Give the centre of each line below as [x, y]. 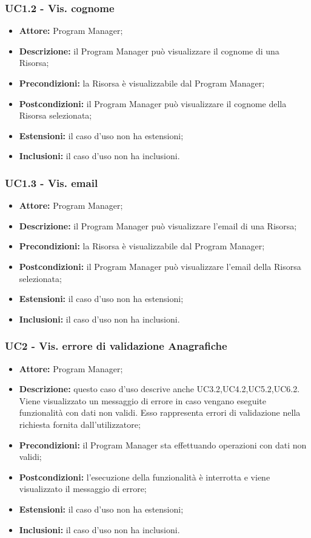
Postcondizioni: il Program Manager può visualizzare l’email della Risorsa [160, 266]
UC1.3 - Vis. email [52, 182]
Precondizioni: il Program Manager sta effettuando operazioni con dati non [163, 445]
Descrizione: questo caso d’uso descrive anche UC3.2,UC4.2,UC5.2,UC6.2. [159, 389]
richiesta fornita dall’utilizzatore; [80, 424]
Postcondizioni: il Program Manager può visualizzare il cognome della [153, 103]
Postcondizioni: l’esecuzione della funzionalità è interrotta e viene [145, 477]
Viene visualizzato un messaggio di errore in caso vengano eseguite [143, 400]
